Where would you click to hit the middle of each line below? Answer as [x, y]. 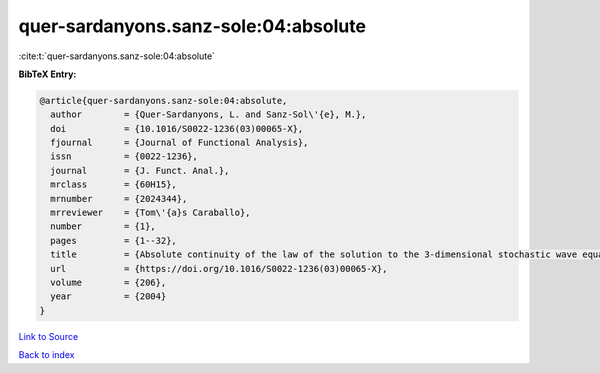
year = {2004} [108, 296]
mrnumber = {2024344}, [119, 198]
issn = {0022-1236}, [124, 156]
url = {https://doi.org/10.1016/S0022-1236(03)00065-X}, [219, 268]
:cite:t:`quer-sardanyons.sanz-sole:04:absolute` [116, 56]
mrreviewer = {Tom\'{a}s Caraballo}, [150, 213]
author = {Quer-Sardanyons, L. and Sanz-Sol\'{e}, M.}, [208, 114]
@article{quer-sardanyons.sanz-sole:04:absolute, [163, 100]
